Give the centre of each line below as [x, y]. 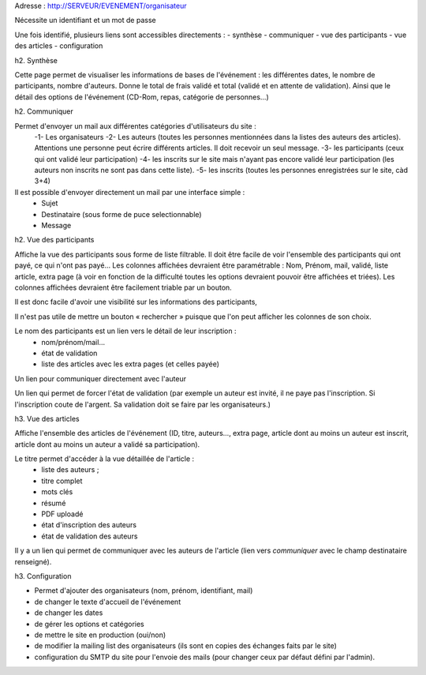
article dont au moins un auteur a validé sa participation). [107, 444]
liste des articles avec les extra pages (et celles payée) [131, 364]
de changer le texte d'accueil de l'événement [108, 602]
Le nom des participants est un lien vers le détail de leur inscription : [125, 331]
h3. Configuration [43, 576]
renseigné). [33, 561]
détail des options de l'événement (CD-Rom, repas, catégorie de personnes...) [142, 97]
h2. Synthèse [36, 60]
